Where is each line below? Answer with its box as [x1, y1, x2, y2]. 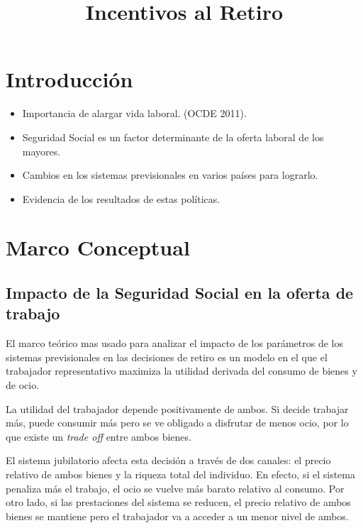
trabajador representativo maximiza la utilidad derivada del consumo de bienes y [6, 363, 357, 378]
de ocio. [6, 378, 40, 392]
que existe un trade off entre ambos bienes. [6, 429, 191, 444]
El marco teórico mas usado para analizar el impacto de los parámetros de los [6, 336, 343, 351]
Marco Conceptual [6, 233, 190, 262]
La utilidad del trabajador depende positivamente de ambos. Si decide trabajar [6, 401, 349, 416]
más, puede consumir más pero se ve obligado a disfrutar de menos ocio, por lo [6, 415, 349, 430]
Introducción [6, 65, 133, 94]
